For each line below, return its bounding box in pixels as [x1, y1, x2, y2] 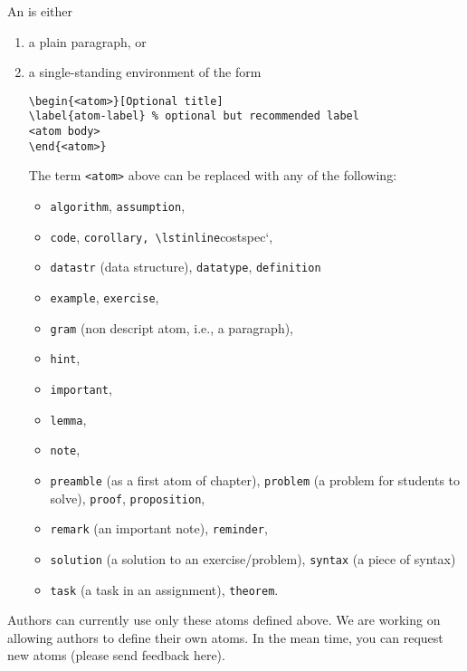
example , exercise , [50, 288, 159, 307]
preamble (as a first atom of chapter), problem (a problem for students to [50, 470, 461, 489]
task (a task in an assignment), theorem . [50, 580, 279, 599]
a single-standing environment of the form [28, 62, 262, 81]
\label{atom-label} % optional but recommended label [28, 110, 359, 123]
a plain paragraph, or [28, 32, 147, 51]
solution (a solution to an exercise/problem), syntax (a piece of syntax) [50, 549, 456, 568]
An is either [7, 2, 73, 20]
